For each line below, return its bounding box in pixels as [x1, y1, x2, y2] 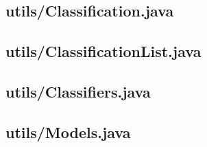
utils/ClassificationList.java [5, 41, 202, 62]
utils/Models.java [5, 121, 131, 142]
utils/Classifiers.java [5, 80, 151, 102]
